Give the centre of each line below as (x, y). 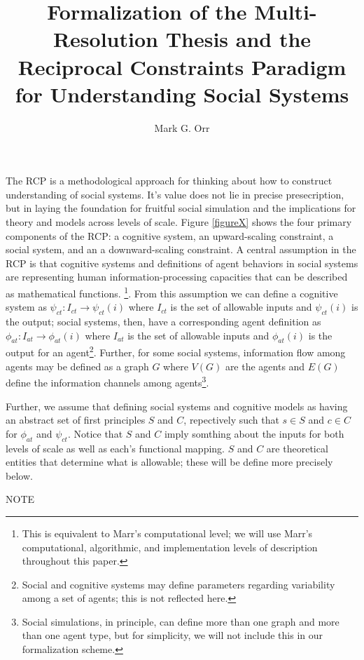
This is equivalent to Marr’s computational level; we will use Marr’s (167, 533)
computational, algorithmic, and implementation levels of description (170, 547)
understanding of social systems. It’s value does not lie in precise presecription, (175, 194)
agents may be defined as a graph (77, 366)
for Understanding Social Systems (182, 94)
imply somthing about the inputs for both (254, 433)
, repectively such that (231, 420)
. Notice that (95, 433)
